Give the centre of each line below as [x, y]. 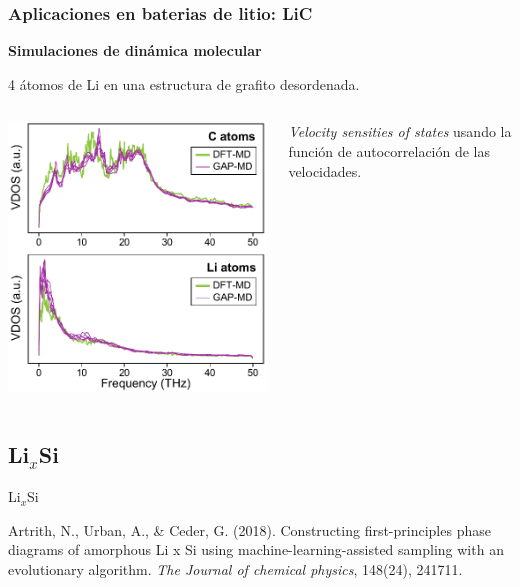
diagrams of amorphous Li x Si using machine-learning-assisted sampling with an [256, 549]
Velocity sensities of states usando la [400, 131]
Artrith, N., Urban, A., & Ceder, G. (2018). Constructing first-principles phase [249, 529]
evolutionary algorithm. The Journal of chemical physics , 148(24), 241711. [235, 568]
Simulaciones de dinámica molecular [135, 50]
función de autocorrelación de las [389, 151]
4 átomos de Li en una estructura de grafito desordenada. [184, 83]
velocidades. [325, 170]
